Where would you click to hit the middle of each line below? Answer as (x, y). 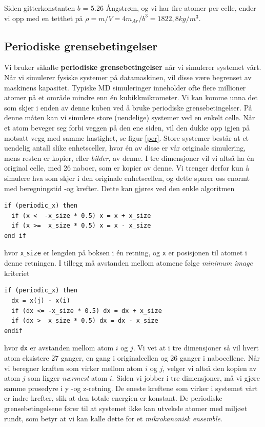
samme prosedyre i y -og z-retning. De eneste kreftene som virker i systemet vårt (131, 388)
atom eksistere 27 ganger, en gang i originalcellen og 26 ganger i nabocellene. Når (132, 357)
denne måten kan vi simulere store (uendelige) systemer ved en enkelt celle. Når (130, 117)
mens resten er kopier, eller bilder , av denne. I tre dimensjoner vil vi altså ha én (129, 157)
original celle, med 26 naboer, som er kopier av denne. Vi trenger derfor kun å (127, 168)
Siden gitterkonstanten (40, 8)
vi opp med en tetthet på (44, 18)
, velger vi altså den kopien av (210, 368)
